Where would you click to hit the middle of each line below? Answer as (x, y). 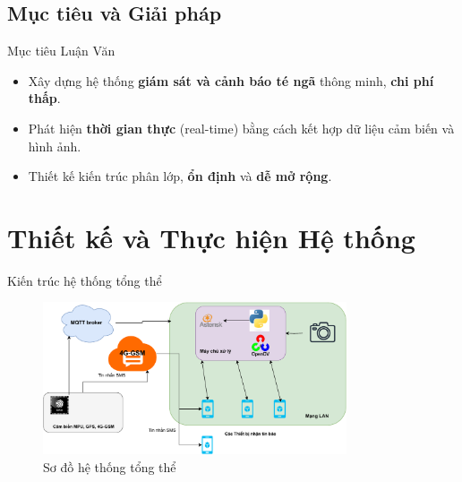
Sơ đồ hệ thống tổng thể (110, 467)
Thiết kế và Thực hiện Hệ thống (211, 237)
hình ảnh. (55, 146)
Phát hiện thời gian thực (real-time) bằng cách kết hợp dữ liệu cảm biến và (241, 128)
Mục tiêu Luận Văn (61, 51)
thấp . (44, 98)
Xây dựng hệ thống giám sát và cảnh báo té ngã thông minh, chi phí (231, 80)
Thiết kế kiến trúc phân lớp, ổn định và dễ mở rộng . (180, 176)
